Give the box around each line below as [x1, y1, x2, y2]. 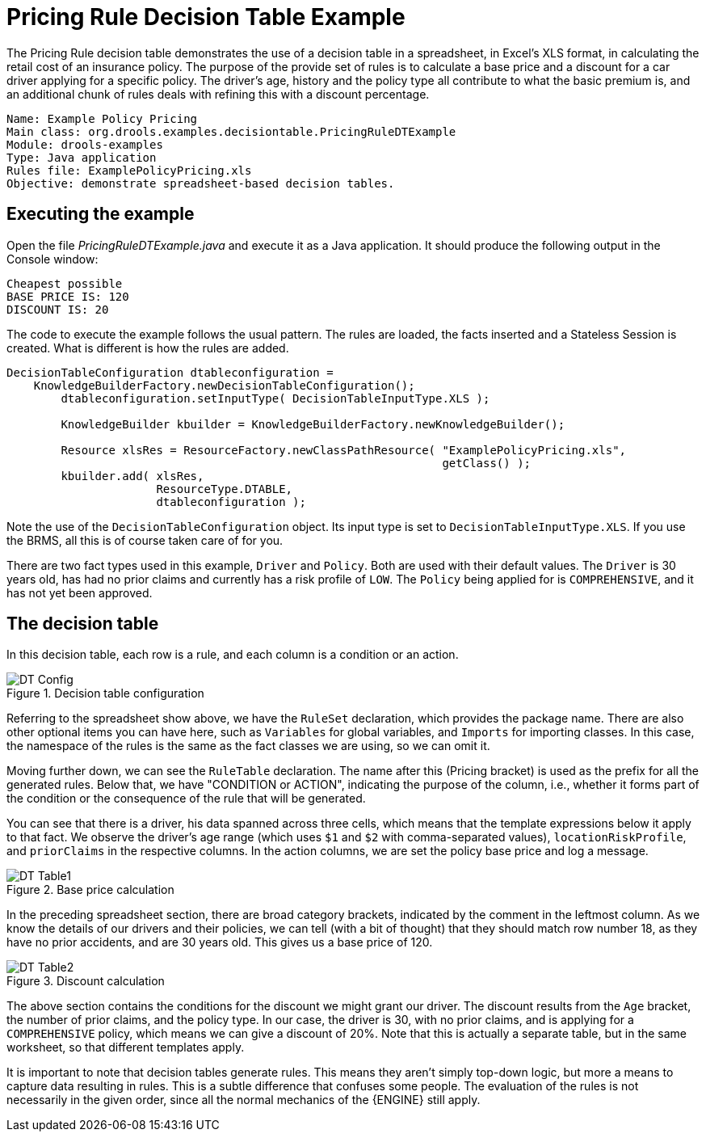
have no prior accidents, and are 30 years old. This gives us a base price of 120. [6, 935, 433, 950]
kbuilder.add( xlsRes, [61, 469, 204, 483]
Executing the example [6, 204, 195, 225]
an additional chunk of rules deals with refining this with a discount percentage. [6, 86, 430, 101]
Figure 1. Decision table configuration [6, 686, 204, 701]
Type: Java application [6, 150, 157, 164]
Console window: [6, 251, 99, 266]
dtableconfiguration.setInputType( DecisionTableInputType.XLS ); [61, 391, 490, 405]
